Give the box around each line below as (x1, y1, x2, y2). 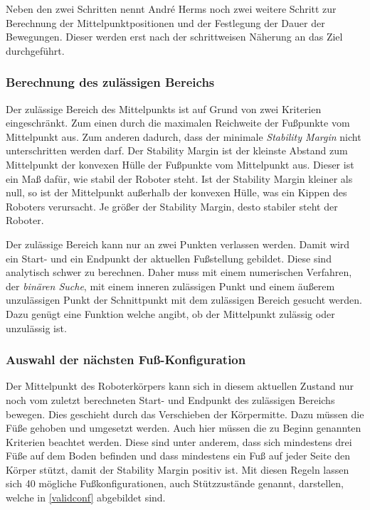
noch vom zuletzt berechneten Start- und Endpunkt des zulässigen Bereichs (6, 392, 335, 407)
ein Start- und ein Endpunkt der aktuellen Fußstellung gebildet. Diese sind (6, 250, 332, 265)
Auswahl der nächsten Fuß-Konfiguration (6, 351, 246, 368)
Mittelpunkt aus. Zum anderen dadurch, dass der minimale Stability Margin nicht (6, 129, 361, 144)
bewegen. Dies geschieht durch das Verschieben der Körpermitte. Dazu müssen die (6, 406, 364, 421)
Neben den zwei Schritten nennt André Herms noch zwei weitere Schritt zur (6, 1, 337, 16)
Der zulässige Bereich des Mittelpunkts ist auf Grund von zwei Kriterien (6, 101, 322, 116)
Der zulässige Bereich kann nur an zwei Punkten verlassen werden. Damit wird (6, 236, 350, 251)
